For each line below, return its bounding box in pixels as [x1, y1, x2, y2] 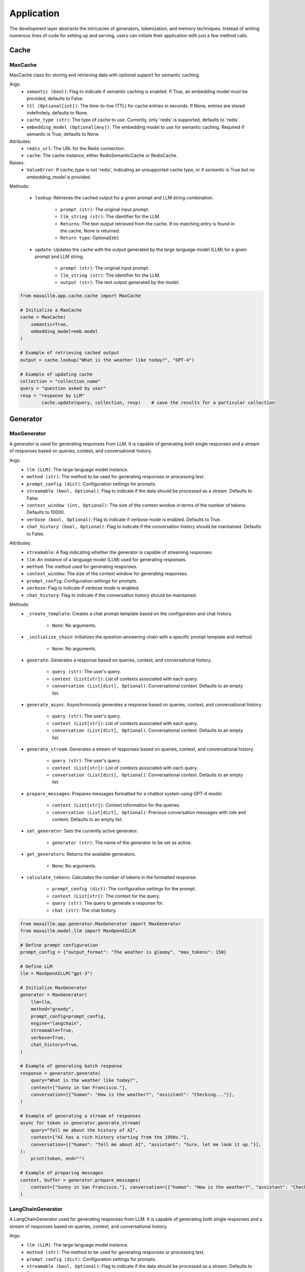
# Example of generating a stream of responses [20, 1113, 141, 1119]
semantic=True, [30, 321, 69, 327]
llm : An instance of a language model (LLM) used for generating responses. [26, 556, 187, 562]
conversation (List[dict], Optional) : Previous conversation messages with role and [52, 809, 246, 815]
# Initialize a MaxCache [20, 307, 82, 313]
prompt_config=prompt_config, [30, 1013, 106, 1019]
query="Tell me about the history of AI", [30, 1127, 138, 1133]
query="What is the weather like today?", [30, 1078, 138, 1083]
